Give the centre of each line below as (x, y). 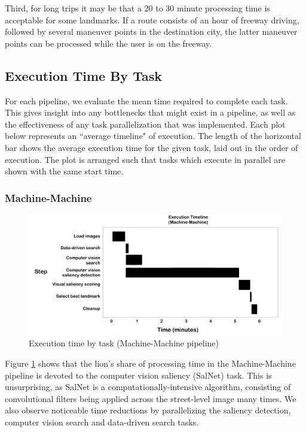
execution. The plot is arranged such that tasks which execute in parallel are (145, 159)
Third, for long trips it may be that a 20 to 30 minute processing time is (137, 8)
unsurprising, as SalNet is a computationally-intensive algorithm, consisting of (148, 387)
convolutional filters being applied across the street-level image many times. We (151, 398)
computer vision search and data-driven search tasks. (102, 422)
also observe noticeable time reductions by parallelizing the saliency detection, (148, 410)
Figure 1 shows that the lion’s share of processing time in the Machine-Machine (150, 363)
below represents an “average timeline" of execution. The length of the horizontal (153, 136)
